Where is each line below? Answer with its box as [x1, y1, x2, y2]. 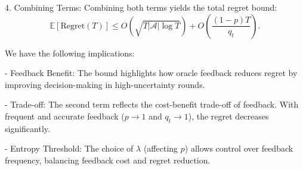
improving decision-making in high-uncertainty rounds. [5, 78, 205, 90]
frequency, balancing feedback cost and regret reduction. [5, 153, 211, 166]
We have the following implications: [5, 46, 135, 59]
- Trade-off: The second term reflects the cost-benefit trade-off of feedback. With [5, 98, 299, 111]
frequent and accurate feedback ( [5, 109, 125, 122]
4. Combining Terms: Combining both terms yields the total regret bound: [5, 1, 277, 13]
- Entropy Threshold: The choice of [5, 142, 134, 155]
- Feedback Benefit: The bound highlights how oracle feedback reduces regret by [5, 67, 298, 79]
